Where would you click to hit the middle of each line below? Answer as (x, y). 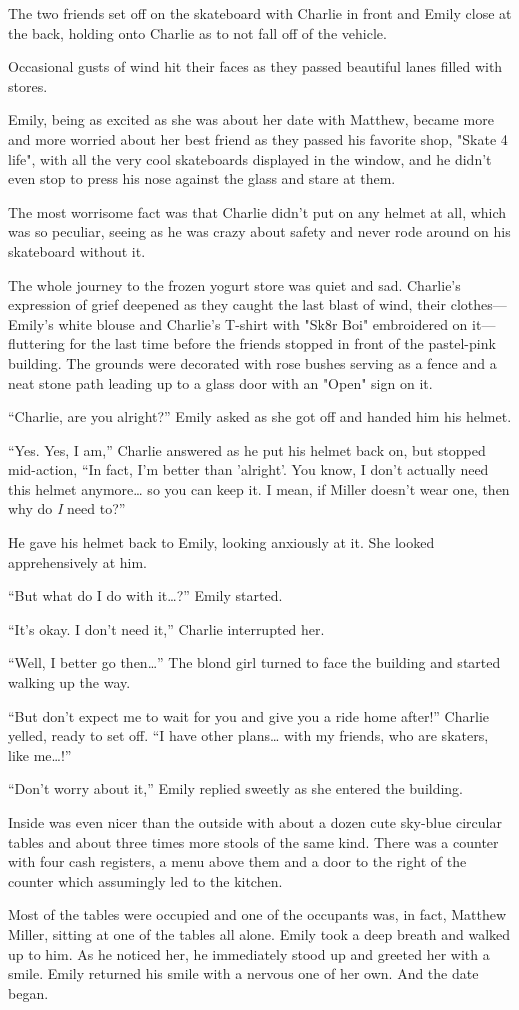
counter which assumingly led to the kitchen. (145, 880)
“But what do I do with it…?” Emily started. (145, 595)
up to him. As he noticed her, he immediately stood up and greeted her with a (249, 953)
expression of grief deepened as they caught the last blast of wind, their (227, 304)
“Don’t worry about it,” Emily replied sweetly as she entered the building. (236, 788)
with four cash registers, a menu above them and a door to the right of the (237, 861)
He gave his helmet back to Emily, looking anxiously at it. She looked (221, 542)
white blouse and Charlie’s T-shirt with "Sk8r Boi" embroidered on (263, 323)
